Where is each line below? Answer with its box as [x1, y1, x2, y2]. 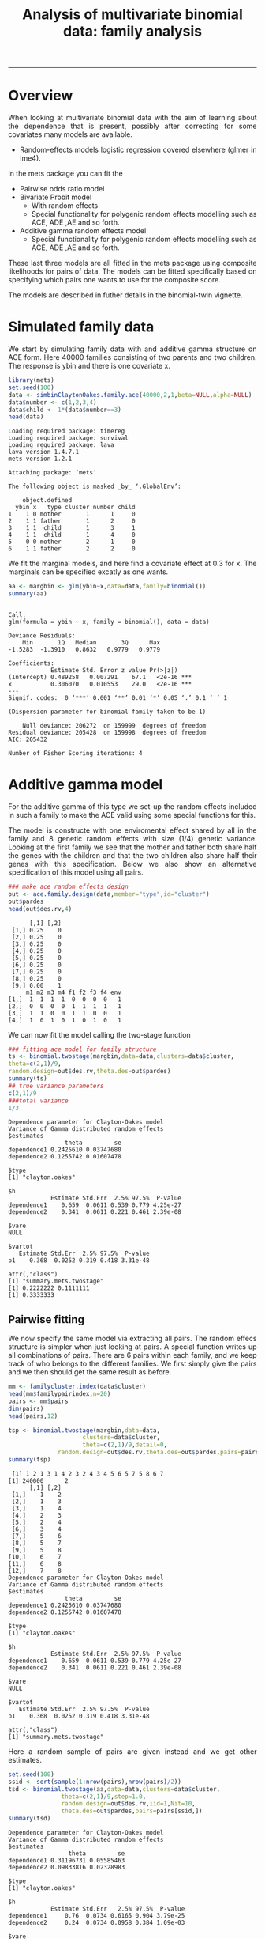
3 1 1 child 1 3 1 [8, 524, 136, 532]
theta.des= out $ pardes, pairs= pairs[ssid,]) [61, 1807, 203, 1816]
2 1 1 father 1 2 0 [8, 517, 136, 525]
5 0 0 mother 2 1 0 [8, 538, 136, 546]
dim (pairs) [8, 1404, 44, 1412]
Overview [8, 87, 73, 104]
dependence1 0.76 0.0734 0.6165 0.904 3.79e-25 [8, 1912, 185, 1920]
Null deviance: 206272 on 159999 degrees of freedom [22, 722, 207, 730]
